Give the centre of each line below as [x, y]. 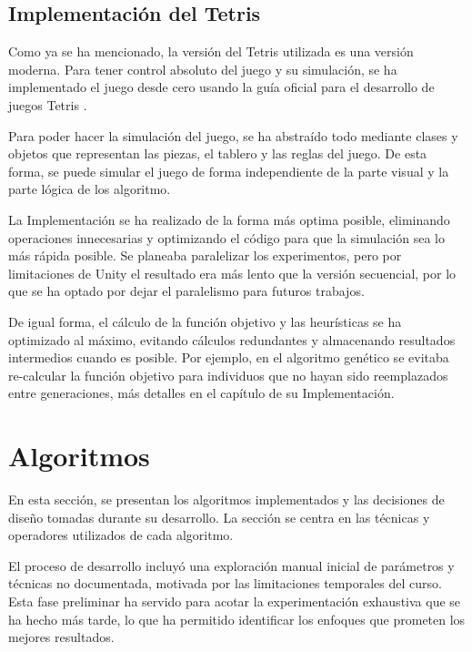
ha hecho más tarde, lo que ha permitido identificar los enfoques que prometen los [237, 619]
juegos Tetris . [48, 104]
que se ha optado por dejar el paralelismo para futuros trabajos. [186, 291]
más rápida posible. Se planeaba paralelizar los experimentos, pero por [205, 255]
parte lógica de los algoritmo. [90, 189]
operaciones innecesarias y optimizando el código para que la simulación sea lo [226, 237]
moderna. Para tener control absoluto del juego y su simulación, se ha [203, 69]
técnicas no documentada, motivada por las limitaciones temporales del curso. [225, 583]
